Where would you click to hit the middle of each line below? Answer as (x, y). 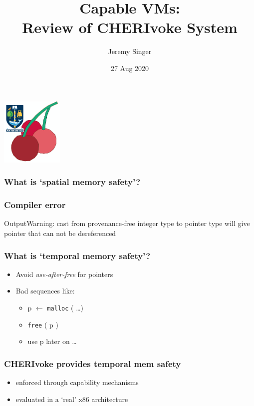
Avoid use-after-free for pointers (64, 274)
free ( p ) (43, 324)
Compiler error (35, 205)
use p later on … (52, 341)
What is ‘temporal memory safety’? (77, 255)
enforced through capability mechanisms (77, 382)
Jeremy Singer (130, 51)
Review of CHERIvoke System (130, 27)
